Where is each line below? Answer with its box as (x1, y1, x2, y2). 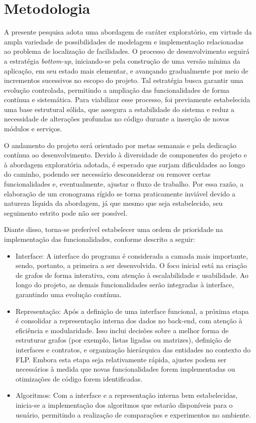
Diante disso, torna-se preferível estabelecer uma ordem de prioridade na (4, 224, 223, 234)
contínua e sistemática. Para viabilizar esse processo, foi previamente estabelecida (4, 94, 250, 105)
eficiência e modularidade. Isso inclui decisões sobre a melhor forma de (15, 325, 229, 335)
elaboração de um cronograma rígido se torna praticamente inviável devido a (4, 188, 236, 198)
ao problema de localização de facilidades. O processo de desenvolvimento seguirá (4, 46, 250, 56)
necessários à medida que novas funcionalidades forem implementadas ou (15, 364, 235, 374)
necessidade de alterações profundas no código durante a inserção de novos (4, 114, 229, 124)
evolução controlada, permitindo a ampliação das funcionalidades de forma (4, 84, 229, 95)
